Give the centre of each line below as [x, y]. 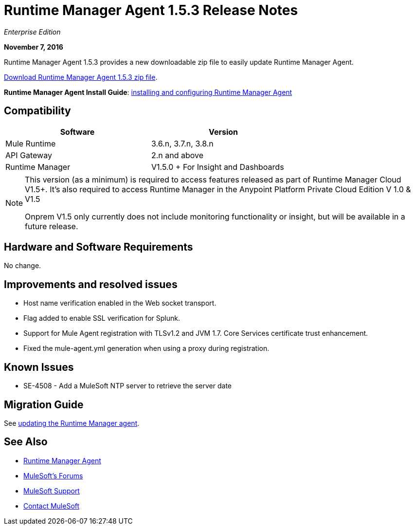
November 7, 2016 [34, 47]
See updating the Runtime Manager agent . [72, 423]
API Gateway [29, 155]
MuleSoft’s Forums [53, 475]
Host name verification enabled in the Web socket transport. [120, 303]
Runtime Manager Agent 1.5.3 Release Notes [151, 10]
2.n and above [178, 155]
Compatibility [37, 111]
